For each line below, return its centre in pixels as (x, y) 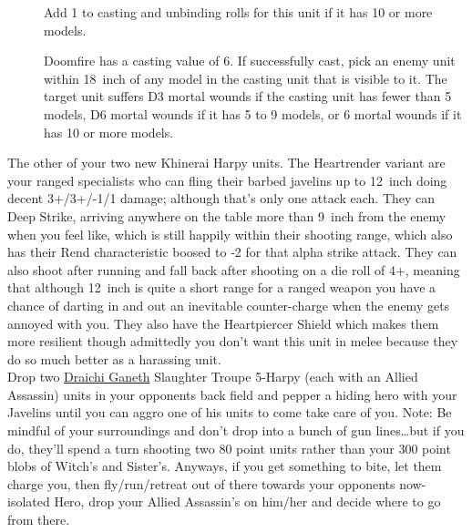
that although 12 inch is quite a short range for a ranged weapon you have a (222, 287)
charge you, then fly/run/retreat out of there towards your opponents (201, 483)
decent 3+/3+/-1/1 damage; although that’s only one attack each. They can (221, 198)
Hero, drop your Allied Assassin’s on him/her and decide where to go (247, 501)
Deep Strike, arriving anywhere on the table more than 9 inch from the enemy (227, 215)
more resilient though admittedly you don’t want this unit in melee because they (233, 341)
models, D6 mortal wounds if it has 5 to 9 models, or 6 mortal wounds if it (253, 113)
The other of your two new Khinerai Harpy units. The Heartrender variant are (226, 163)
